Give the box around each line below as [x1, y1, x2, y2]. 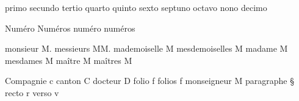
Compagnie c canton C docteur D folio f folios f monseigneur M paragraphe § [5, 74, 294, 87]
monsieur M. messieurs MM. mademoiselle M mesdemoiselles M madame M [5, 42, 288, 55]
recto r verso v [5, 86, 59, 99]
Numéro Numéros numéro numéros [5, 21, 135, 34]
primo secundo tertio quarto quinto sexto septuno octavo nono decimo [5, 1, 267, 13]
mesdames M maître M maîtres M [5, 54, 132, 66]
